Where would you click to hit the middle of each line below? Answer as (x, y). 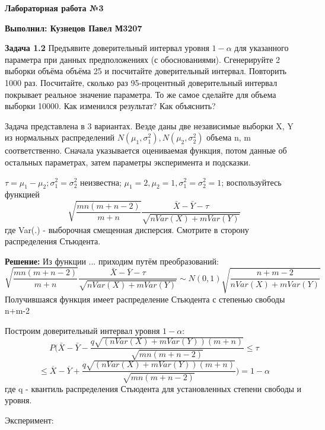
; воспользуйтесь (251, 182)
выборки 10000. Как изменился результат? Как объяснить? (110, 106)
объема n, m (229, 137)
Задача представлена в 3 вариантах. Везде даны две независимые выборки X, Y (149, 125)
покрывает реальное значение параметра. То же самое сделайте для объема (141, 94)
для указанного (262, 48)
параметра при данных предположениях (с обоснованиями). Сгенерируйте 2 (143, 59)
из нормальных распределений (60, 137)
